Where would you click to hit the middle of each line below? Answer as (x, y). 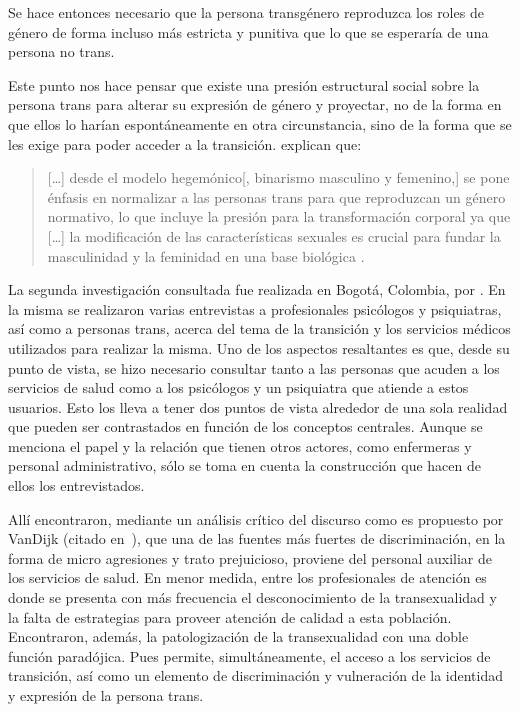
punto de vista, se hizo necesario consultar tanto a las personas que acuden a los (254, 367)
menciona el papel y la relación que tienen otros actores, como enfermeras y (240, 445)
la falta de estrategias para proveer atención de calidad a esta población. (230, 616)
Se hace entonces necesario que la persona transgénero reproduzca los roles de (246, 12)
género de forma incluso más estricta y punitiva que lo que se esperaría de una (248, 31)
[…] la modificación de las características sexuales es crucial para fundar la (274, 235)
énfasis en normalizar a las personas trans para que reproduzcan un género (276, 196)
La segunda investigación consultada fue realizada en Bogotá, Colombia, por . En (257, 289)
